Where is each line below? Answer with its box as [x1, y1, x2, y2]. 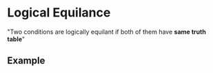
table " [7, 34, 26, 43]
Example [7, 55, 45, 67]
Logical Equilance [7, 5, 111, 21]
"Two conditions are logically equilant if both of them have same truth [7, 28, 207, 36]
